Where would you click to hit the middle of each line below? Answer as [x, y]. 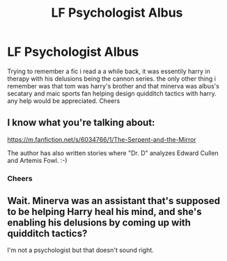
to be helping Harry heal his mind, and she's [104, 212]
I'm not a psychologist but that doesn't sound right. [81, 250]
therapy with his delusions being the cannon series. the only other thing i [111, 79]
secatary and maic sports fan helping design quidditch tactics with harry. [112, 93]
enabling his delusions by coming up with [99, 223]
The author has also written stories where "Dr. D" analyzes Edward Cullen [113, 153]
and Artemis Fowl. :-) [37, 160]
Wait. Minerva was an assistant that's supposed [114, 201]
